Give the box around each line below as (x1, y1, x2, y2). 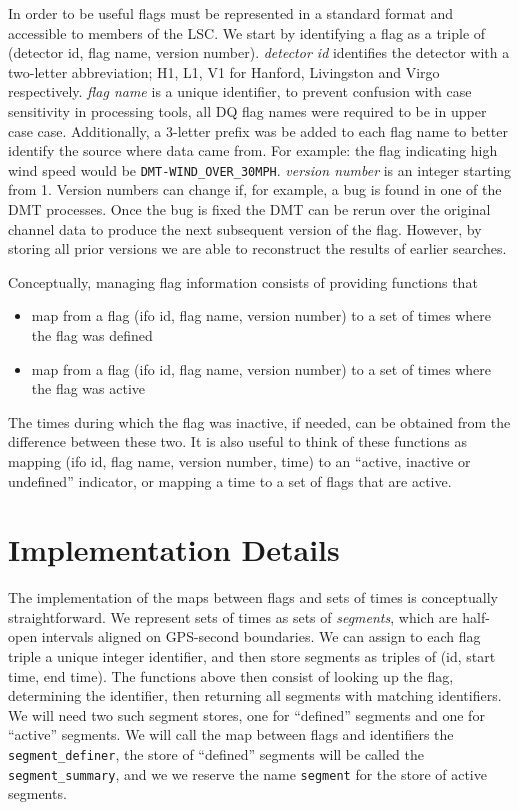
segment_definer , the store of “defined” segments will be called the (8, 744, 425, 764)
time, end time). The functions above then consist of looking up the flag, (8, 665, 454, 686)
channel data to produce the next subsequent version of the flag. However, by (8, 218, 482, 239)
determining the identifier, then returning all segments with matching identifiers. (8, 685, 502, 706)
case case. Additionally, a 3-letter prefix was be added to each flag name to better (8, 120, 509, 141)
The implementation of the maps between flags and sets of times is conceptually (8, 587, 499, 608)
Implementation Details (8, 529, 340, 570)
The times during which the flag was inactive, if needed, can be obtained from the (8, 411, 511, 432)
